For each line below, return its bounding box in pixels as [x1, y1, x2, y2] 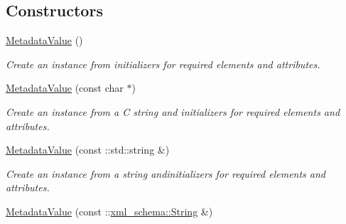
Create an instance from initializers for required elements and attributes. [6, 56, 320, 71]
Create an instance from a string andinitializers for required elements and [6, 166, 326, 181]
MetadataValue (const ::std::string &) [6, 142, 170, 157]
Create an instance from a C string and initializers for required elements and [6, 104, 340, 119]
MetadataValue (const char [6, 80, 124, 95]
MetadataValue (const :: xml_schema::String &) [6, 203, 213, 218]
